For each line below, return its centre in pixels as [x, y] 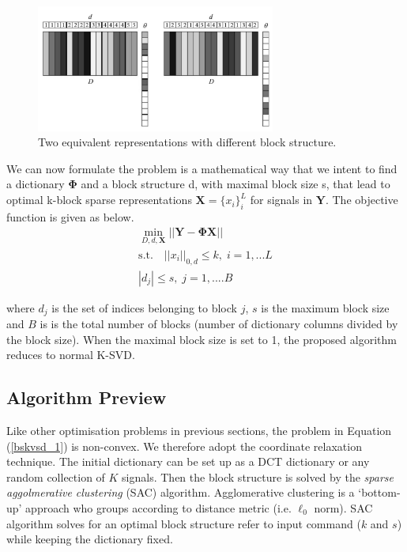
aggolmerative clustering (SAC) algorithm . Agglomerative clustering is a [181, 492]
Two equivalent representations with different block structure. [187, 142]
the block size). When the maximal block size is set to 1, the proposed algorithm [202, 339]
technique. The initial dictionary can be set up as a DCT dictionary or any [188, 461]
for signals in [281, 200]
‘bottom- [379, 492]
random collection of [56, 476]
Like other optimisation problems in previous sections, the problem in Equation [199, 430]
